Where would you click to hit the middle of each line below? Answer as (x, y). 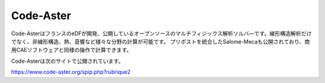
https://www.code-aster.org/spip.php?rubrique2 (71, 72)
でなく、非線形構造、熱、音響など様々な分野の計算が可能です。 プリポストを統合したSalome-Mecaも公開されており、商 (160, 41)
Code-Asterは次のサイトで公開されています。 (67, 61)
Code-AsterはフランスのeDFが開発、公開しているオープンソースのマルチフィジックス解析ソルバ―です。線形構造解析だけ (162, 33)
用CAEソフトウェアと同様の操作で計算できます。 (72, 50)
